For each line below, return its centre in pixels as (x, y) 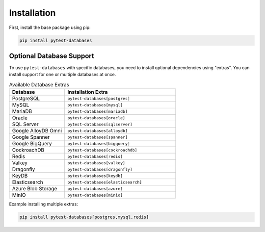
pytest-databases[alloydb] (97, 131)
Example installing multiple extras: (43, 204)
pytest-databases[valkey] (96, 163)
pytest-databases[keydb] (95, 176)
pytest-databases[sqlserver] (100, 124)
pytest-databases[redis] (95, 156)
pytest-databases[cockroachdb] (102, 150)
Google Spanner (31, 137)
